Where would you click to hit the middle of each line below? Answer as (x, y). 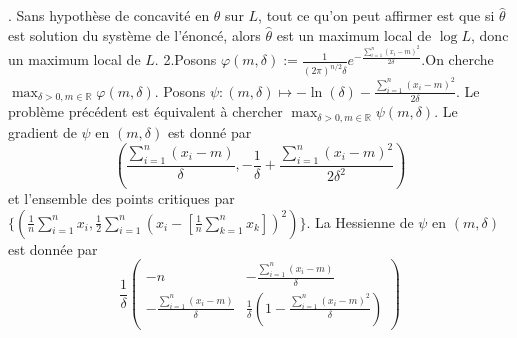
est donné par (209, 131)
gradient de (42, 131)
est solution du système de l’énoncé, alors (134, 34)
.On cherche (457, 59)
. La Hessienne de (360, 221)
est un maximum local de (354, 34)
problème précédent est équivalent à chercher (145, 111)
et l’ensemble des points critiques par (121, 198)
